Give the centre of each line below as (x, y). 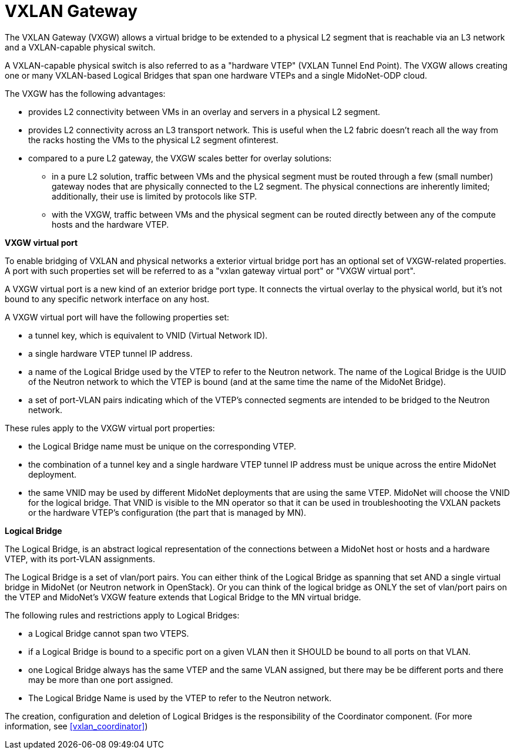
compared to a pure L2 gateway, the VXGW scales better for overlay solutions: (180, 158)
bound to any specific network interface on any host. (107, 299)
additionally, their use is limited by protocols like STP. (154, 196)
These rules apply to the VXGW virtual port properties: (110, 428)
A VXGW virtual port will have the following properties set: (117, 317)
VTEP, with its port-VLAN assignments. (80, 559)
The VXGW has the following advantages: (85, 93)
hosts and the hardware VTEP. (110, 224)
